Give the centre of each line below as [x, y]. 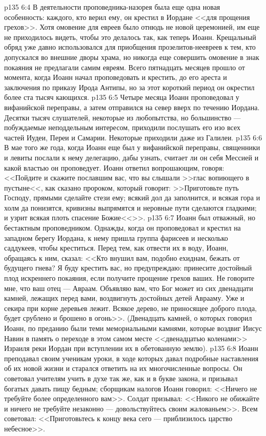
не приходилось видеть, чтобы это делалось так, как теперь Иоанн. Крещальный [130, 37]
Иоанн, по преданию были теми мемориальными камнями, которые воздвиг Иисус [133, 328]
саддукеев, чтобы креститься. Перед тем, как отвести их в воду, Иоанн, [116, 248]
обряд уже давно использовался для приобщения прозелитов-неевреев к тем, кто [130, 47]
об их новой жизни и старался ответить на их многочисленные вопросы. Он [123, 368]
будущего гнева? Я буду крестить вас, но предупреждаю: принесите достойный [128, 268]
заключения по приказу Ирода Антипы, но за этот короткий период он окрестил [129, 87]
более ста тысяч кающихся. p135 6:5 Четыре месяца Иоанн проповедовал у [122, 97]
